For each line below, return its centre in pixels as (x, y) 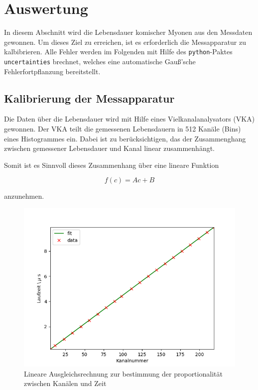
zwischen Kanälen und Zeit (65, 383)
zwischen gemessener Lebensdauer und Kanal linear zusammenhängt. (110, 148)
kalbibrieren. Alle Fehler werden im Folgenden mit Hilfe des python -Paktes (118, 52)
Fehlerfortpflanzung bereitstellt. (52, 71)
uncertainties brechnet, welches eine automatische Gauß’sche (100, 61)
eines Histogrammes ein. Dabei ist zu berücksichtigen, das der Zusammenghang (125, 138)
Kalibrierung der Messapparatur (89, 98)
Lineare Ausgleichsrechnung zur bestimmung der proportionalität (123, 373)
